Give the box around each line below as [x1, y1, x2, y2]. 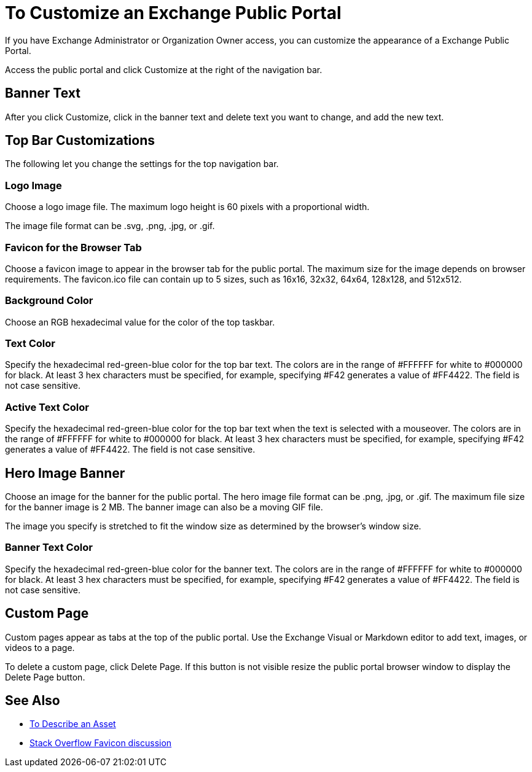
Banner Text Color [5, 541, 93, 554]
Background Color [5, 294, 93, 307]
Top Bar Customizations [5, 133, 155, 149]
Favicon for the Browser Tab [5, 241, 142, 254]
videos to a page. [5, 642, 75, 653]
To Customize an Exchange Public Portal [5, 2, 342, 23]
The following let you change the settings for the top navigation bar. [5, 158, 279, 170]
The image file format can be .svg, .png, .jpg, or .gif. [5, 220, 215, 232]
